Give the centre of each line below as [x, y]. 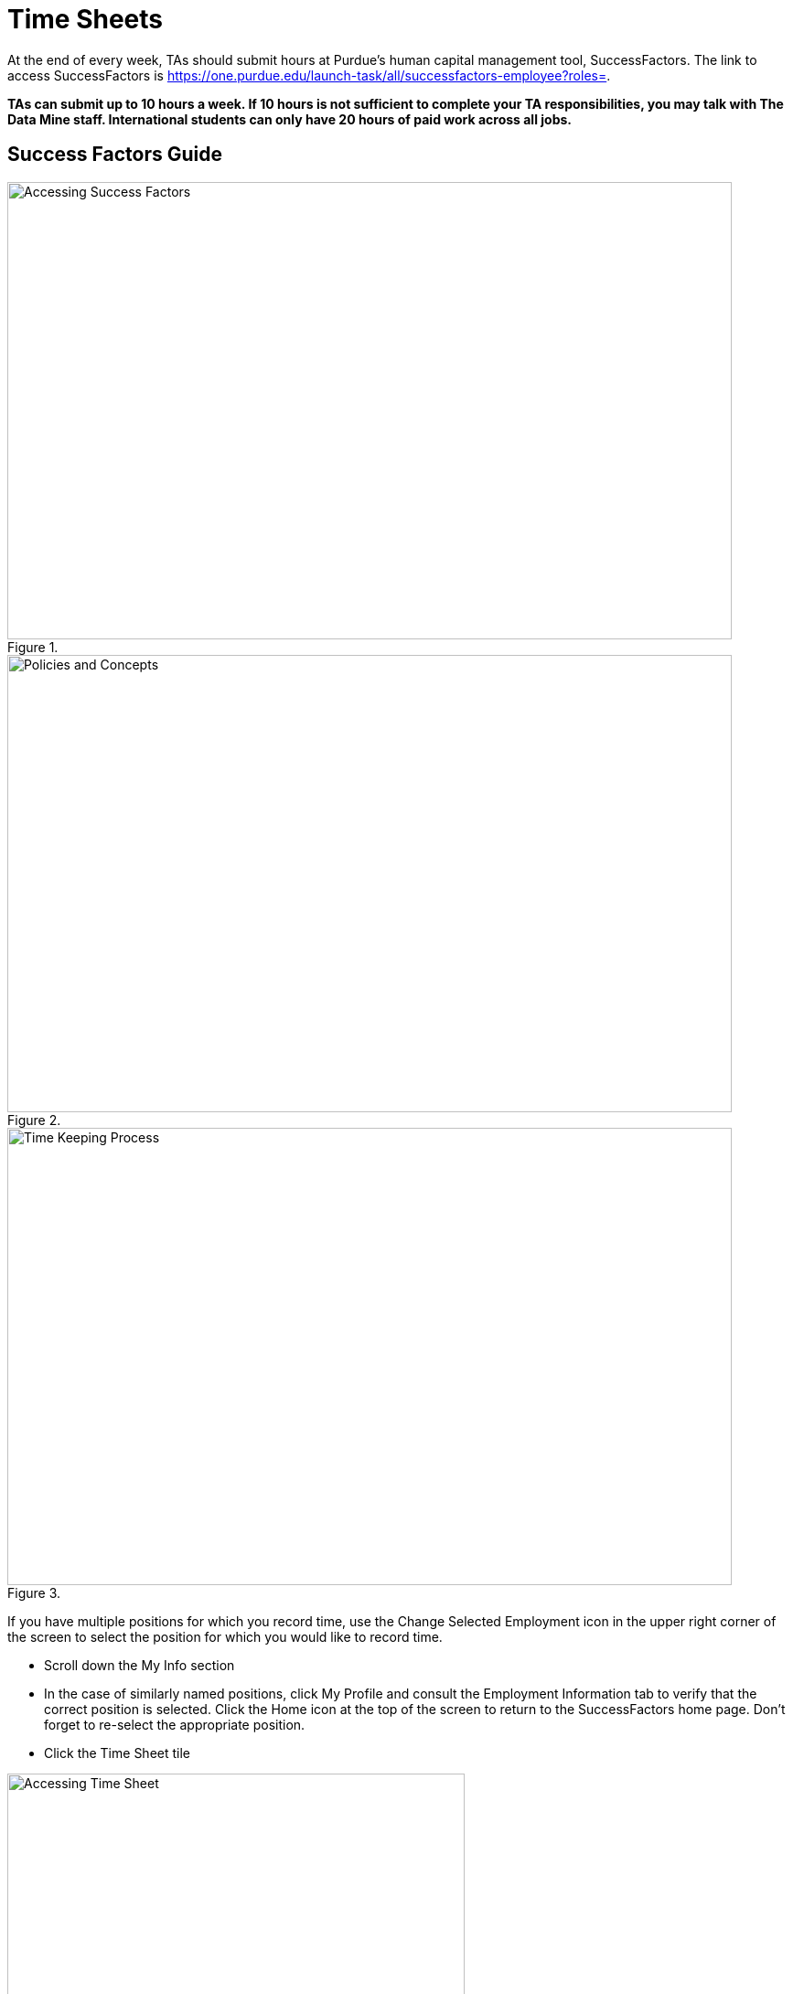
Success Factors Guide [115, 155]
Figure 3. [34, 1592]
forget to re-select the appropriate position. [175, 1724]
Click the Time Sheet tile [118, 1753]
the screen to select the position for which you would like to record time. [225, 1636]
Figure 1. [33, 647]
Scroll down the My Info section [139, 1665]
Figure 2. [34, 1120]
